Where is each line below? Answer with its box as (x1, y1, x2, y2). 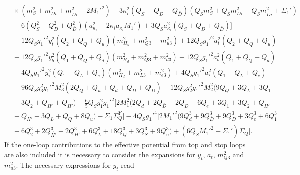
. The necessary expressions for (16, 160, 111, 170)
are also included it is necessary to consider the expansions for (4, 149, 195, 159)
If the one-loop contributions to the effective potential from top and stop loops (4, 139, 246, 150)
